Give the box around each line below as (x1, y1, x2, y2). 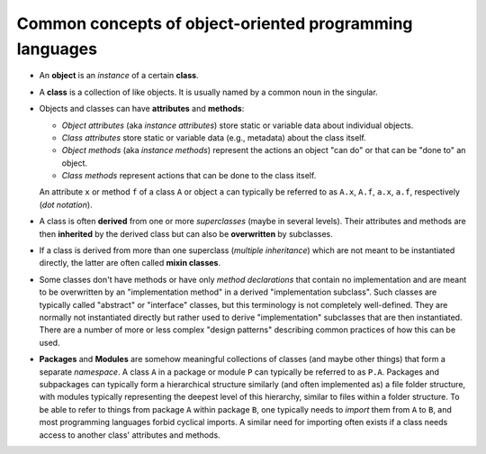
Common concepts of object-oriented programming (16, 14, 413, 33)
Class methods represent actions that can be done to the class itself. (61, 170, 317, 181)
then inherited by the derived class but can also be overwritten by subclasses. (39, 228, 333, 239)
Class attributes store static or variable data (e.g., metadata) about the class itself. (61, 132, 366, 143)
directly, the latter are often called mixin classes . (39, 258, 220, 268)
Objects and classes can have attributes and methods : (39, 104, 245, 114)
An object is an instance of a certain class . (39, 70, 199, 81)
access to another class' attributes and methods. (39, 429, 220, 440)
